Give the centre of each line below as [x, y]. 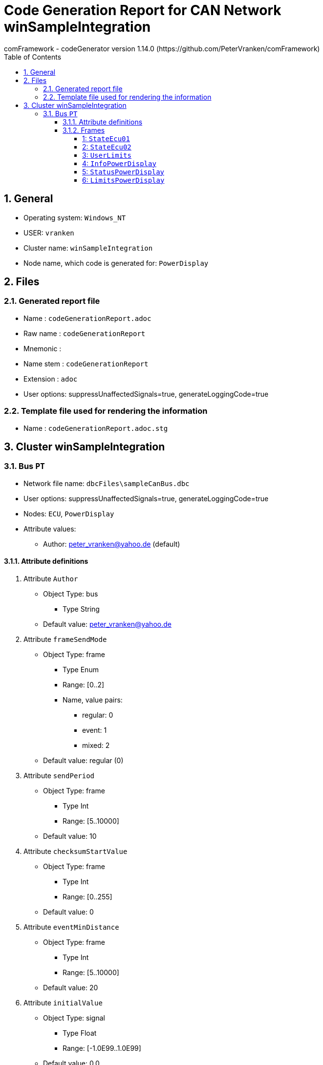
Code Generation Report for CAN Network [143, 10]
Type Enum [81, 670]
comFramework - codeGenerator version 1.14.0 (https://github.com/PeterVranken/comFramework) [162, 48]
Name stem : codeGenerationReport [86, 363]
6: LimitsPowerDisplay [123, 180]
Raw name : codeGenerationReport [85, 333]
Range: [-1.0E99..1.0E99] [102, 1048]
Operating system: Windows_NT [75, 217]
